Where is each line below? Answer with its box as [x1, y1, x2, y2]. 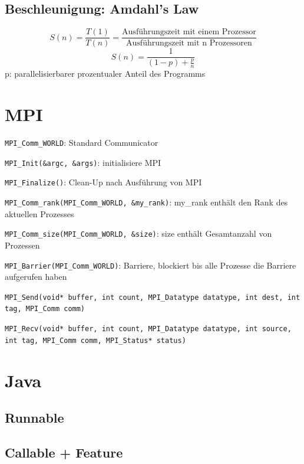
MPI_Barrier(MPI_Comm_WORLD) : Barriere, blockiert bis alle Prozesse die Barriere [5, 259, 296, 271]
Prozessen [5, 238, 40, 251]
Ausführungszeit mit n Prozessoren [126, 39, 252, 48]
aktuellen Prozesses [5, 207, 74, 220]
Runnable [5, 409, 64, 427]
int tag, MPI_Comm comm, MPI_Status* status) [5, 336, 186, 345]
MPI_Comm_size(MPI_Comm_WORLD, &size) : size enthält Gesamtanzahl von [5, 227, 272, 240]
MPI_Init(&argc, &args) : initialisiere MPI [5, 156, 161, 168]
